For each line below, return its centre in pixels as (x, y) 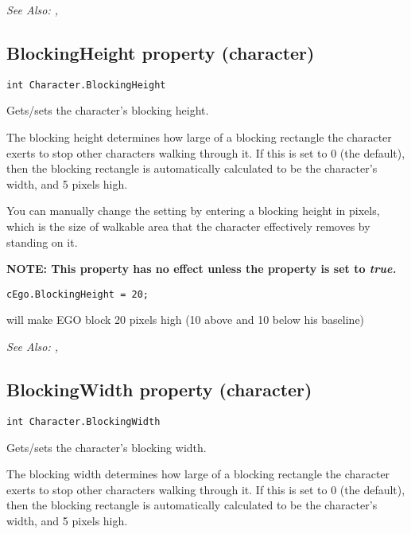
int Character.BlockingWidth (83, 421)
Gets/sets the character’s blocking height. (108, 110)
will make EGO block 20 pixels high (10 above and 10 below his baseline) (186, 320)
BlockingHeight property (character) (161, 52)
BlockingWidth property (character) (159, 390)
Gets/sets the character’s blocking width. (107, 447)
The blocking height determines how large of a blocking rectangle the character (199, 137)
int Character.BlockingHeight (86, 85)
